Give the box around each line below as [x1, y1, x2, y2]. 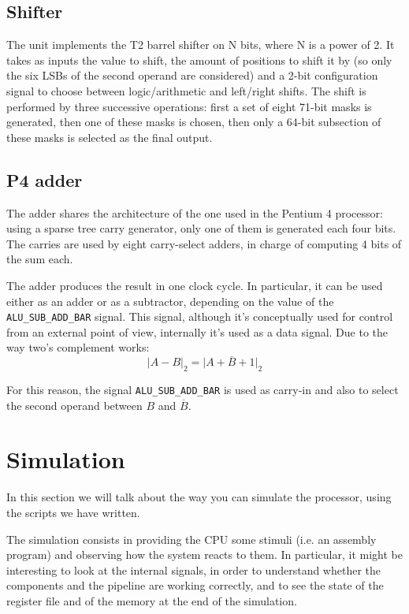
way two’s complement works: [6, 339, 150, 355]
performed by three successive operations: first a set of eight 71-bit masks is [6, 98, 372, 114]
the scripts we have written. [6, 504, 140, 520]
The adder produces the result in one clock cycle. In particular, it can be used [6, 277, 383, 293]
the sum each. [6, 251, 73, 267]
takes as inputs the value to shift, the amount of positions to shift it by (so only [6, 51, 392, 68]
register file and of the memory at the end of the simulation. [6, 592, 297, 608]
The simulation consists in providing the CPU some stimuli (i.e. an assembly [6, 530, 377, 547]
